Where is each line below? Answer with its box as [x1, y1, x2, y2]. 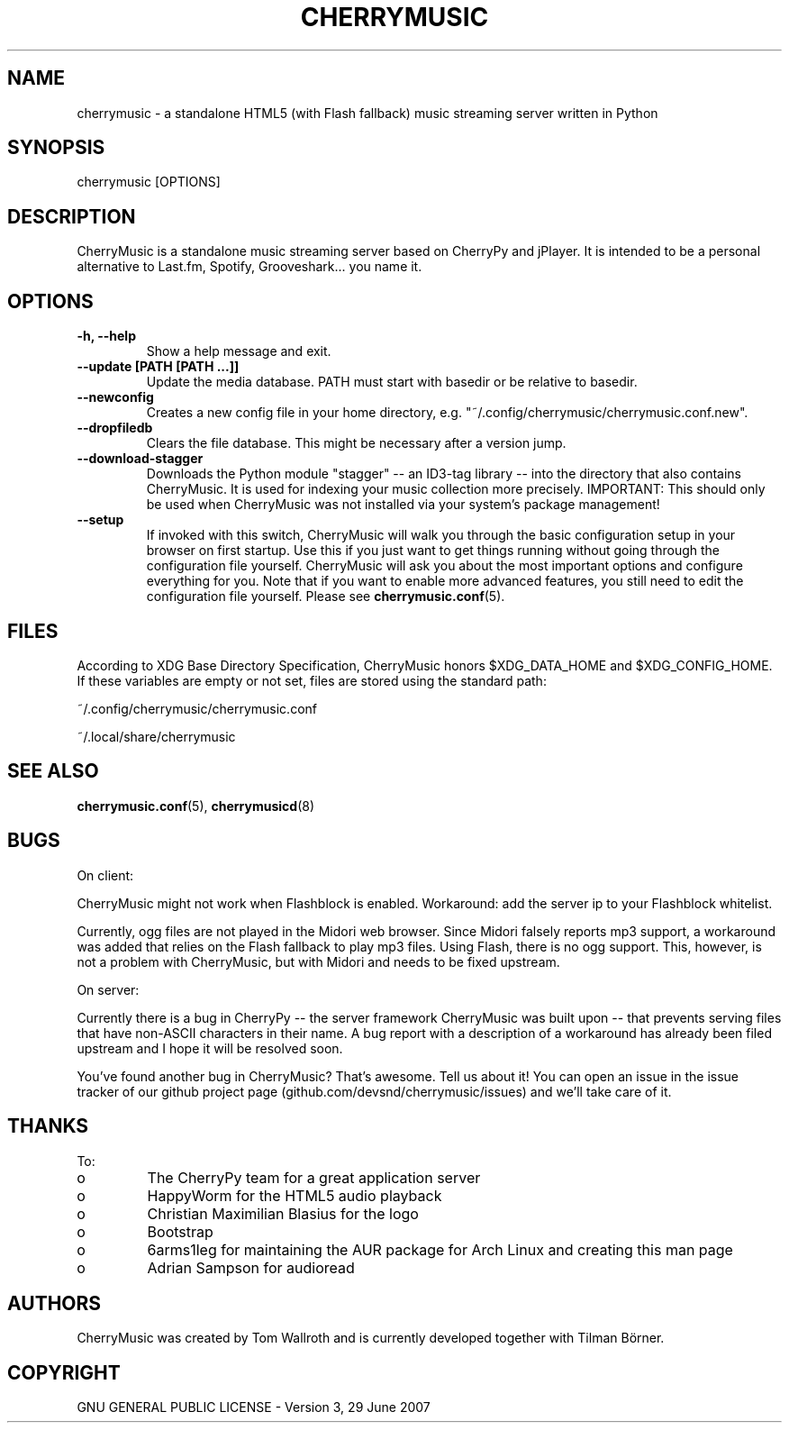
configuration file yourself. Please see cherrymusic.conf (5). [146, 588, 505, 605]
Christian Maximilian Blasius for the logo [147, 1204, 419, 1223]
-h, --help [77, 328, 136, 344]
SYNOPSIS [7, 136, 105, 159]
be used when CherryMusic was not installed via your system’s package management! [146, 496, 660, 513]
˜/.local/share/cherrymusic [77, 728, 236, 744]
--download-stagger [77, 451, 204, 467]
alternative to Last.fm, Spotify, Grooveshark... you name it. [77, 259, 422, 275]
